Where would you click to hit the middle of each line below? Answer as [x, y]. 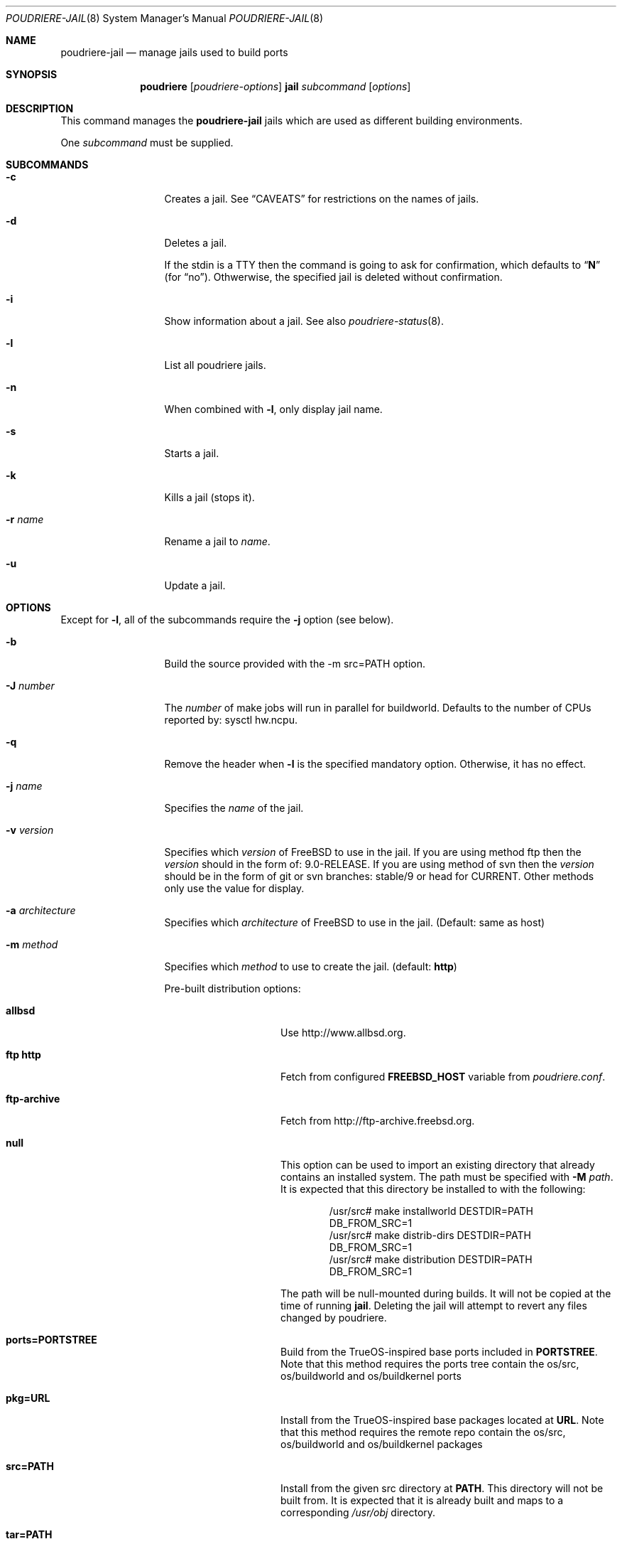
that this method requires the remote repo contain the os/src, [423, 1432]
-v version [30, 830]
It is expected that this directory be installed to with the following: [433, 1189]
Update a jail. [195, 585]
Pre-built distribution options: [233, 988]
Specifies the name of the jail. [234, 808]
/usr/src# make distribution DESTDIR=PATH [431, 1259]
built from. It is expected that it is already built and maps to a [422, 1500]
